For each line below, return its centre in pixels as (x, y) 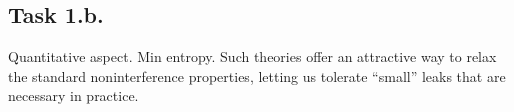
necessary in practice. (73, 95)
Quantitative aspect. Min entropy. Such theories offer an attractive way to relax (252, 56)
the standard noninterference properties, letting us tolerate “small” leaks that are (257, 75)
